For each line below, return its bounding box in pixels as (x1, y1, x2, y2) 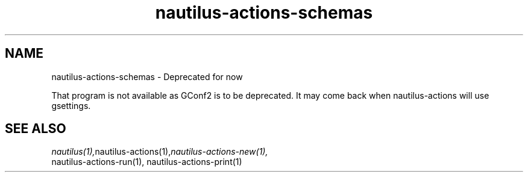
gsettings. (51, 100, 91, 111)
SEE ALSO (5, 121, 66, 137)
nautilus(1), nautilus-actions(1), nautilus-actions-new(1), (51, 146, 268, 157)
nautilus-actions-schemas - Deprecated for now (51, 71, 243, 82)
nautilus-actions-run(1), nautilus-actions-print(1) (51, 157, 242, 167)
